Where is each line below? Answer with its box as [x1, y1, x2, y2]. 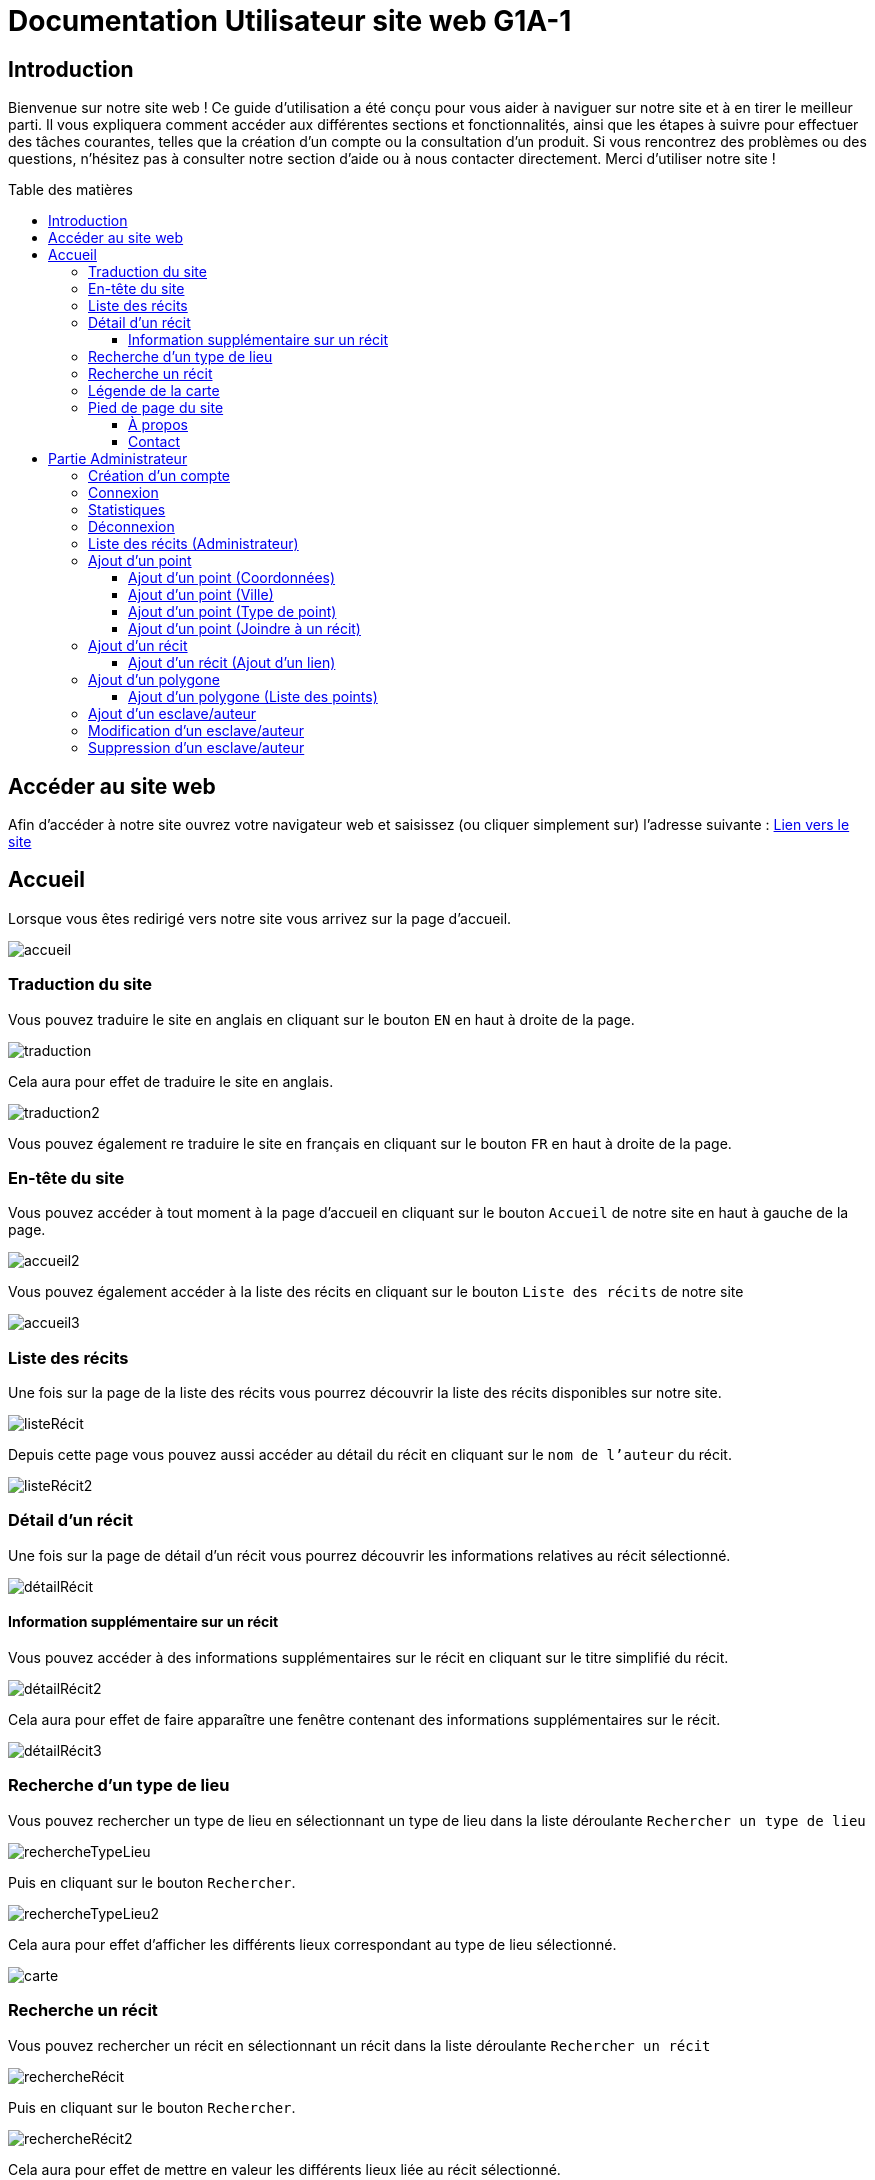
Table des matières [8, 181, 133, 199]
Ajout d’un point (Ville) [128, 586, 274, 604]
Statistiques [88, 501, 166, 519]
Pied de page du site [88, 399, 224, 417]
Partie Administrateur [48, 450, 188, 468]
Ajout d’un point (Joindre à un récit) [128, 620, 361, 638]
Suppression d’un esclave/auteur [88, 739, 305, 757]
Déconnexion [88, 518, 175, 536]
